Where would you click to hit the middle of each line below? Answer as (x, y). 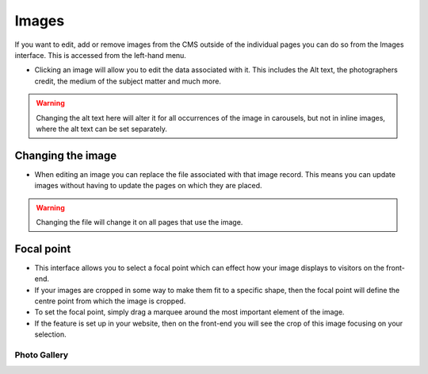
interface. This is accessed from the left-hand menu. (100, 55)
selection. (50, 334)
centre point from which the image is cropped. (110, 301)
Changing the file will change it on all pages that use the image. (139, 222)
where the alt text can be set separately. (102, 129)
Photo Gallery (42, 355)
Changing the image (66, 155)
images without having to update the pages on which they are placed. (148, 186)
